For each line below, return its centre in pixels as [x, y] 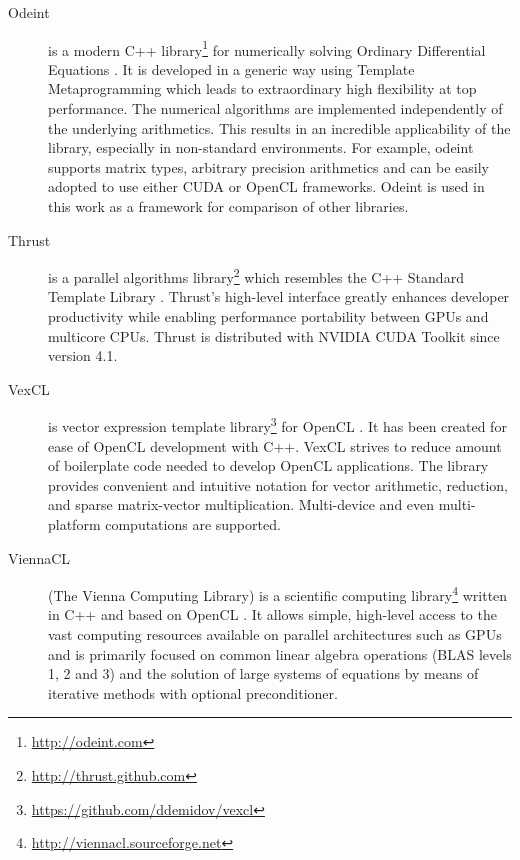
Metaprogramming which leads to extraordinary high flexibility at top [262, 88]
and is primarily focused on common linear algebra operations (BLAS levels [280, 653]
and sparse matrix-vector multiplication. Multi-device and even [241, 504]
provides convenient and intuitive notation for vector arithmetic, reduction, [278, 484]
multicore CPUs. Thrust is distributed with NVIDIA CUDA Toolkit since [274, 335]
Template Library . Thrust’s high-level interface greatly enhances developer [279, 296]
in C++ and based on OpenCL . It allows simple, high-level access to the [272, 614]
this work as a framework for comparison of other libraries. [228, 206]
